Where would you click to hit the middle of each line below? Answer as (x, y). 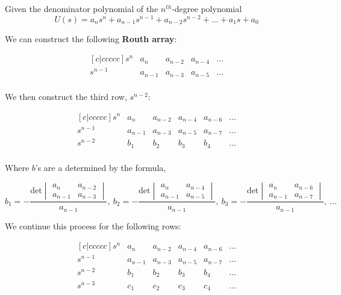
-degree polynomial (207, 8)
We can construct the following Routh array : (91, 38)
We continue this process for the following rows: (93, 225)
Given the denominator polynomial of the (82, 8)
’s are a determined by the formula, (101, 167)
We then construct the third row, (66, 96)
